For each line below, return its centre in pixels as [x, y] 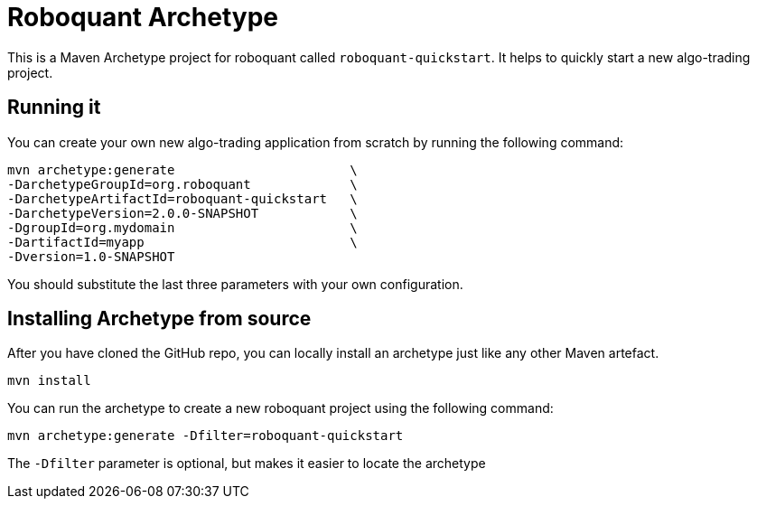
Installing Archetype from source [159, 319]
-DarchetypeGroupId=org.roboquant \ [182, 184]
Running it [54, 108]
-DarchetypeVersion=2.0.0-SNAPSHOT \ [182, 213]
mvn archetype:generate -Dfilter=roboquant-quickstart [206, 436]
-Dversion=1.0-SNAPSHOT [91, 256]
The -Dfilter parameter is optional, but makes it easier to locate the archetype [247, 464]
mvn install [49, 381]
